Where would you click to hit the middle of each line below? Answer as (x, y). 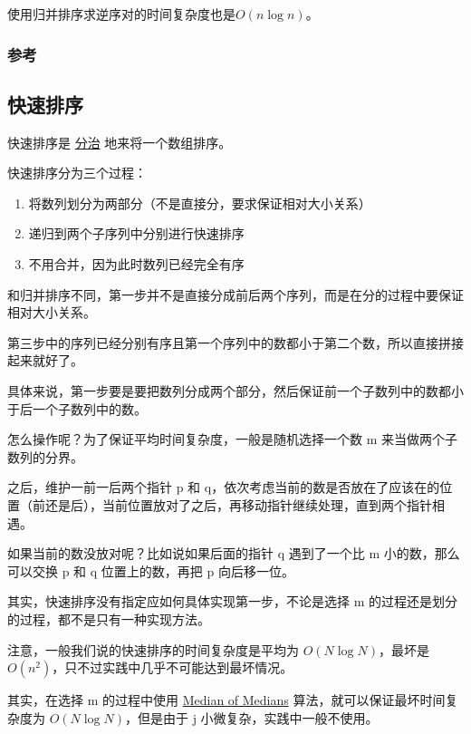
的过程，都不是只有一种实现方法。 (109, 618)
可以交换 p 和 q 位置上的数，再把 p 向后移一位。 (151, 570)
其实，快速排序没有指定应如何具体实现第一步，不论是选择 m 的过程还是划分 (232, 601)
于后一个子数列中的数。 (77, 408)
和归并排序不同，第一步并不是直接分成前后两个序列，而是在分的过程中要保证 (235, 294)
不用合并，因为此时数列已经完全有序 (136, 264)
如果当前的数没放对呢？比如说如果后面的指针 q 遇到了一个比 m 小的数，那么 (234, 553)
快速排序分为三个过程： (77, 173)
